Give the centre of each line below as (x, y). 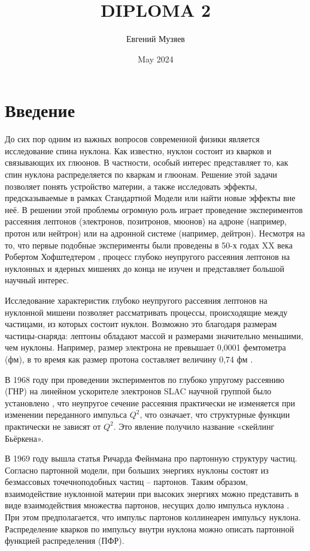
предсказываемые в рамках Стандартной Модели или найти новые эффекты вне (150, 198)
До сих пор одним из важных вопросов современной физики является (132, 139)
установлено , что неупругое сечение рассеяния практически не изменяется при (150, 402)
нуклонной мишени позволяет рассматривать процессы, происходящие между (146, 312)
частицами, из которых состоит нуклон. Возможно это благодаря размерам (141, 324)
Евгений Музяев (156, 39)
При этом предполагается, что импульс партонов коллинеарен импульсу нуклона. (153, 517)
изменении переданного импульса (66, 414)
